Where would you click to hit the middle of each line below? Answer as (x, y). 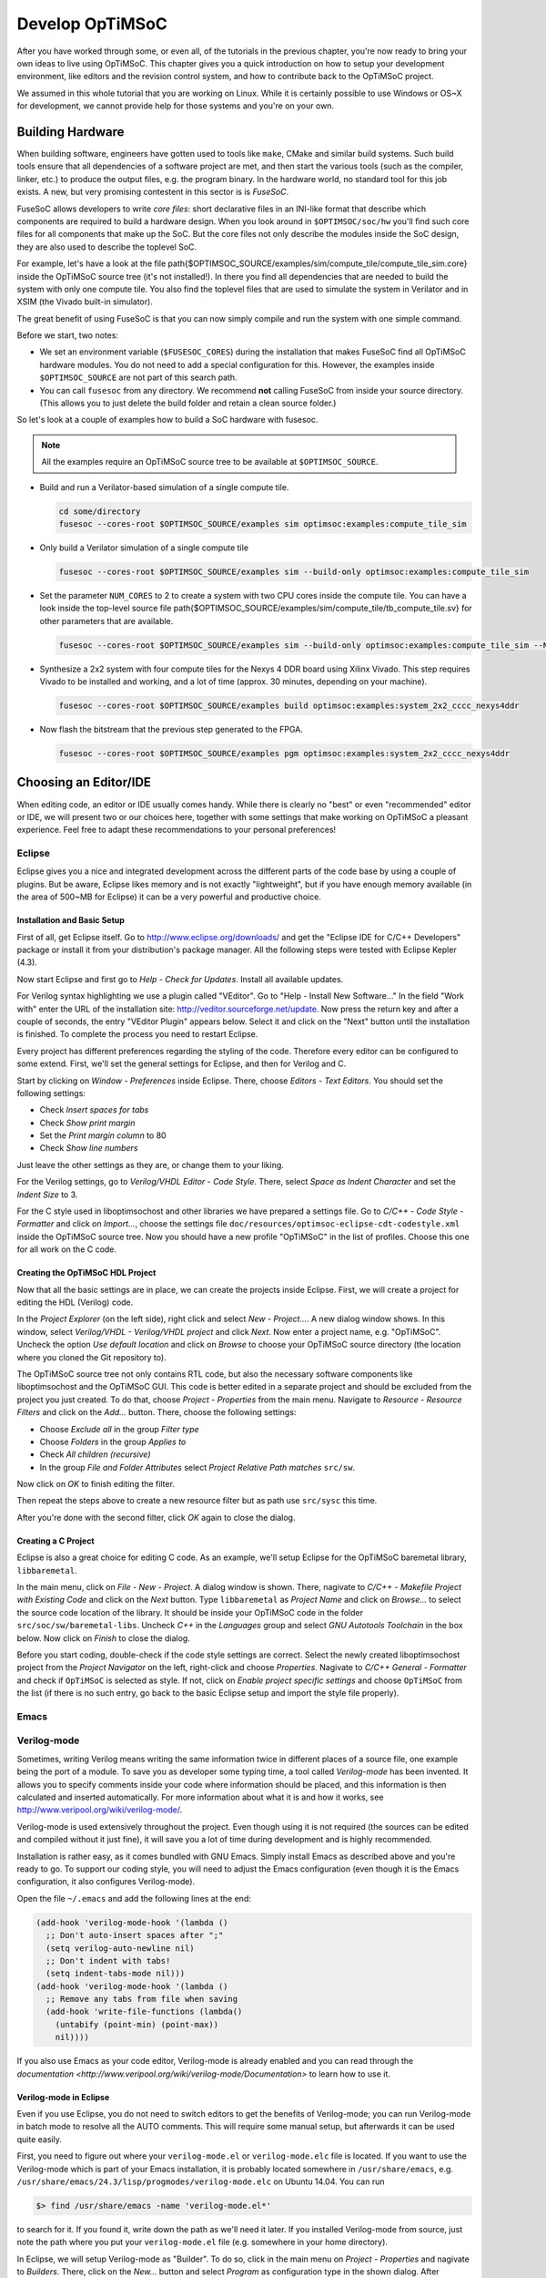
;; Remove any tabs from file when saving (142, 1999)
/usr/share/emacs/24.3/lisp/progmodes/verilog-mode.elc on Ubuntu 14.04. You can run (201, 2181)
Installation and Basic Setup (71, 920)
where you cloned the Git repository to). (92, 1357)
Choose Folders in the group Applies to (113, 1442)
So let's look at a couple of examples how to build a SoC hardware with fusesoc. (167, 420)
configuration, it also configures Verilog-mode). (106, 1882)
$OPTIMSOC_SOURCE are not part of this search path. (138, 377)
